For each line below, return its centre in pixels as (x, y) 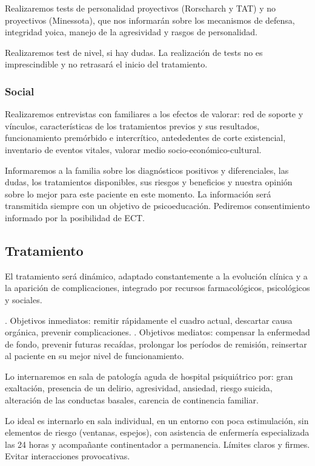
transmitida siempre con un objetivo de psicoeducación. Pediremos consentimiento (157, 206)
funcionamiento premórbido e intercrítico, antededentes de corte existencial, (145, 138)
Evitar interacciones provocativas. (68, 456)
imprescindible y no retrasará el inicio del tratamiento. (106, 64)
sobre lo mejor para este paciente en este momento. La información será (138, 194)
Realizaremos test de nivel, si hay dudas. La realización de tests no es (134, 52)
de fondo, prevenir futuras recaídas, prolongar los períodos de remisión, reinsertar (156, 344)
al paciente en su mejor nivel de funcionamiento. (94, 356)
